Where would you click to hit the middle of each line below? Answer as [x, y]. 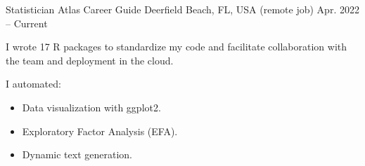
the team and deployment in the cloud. [90, 60]
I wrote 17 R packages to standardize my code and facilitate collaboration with [177, 47]
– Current [27, 23]
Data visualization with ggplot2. [91, 107]
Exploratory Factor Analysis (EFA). [100, 131]
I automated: [33, 84]
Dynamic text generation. [77, 154]
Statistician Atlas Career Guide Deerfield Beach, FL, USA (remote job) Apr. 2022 [182, 9]
